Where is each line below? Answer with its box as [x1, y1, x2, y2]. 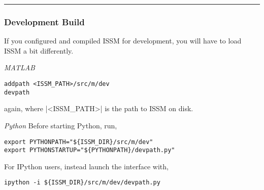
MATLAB [4, 62, 35, 73]
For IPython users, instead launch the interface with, [4, 161, 169, 171]
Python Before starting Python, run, [4, 120, 117, 130]
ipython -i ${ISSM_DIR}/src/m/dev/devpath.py [4, 179, 160, 186]
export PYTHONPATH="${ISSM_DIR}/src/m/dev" [4, 138, 153, 146]
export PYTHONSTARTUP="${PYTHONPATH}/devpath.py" [4, 147, 175, 154]
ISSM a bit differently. [4, 45, 74, 56]
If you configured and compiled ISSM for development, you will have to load [4, 35, 242, 46]
